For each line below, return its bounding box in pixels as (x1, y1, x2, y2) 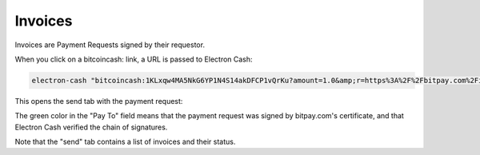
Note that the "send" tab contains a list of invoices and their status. (14, 137, 236, 147)
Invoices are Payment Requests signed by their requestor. (14, 40, 206, 50)
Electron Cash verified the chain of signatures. (14, 122, 168, 132)
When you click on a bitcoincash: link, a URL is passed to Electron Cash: (14, 54, 253, 64)
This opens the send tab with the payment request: (14, 96, 183, 105)
